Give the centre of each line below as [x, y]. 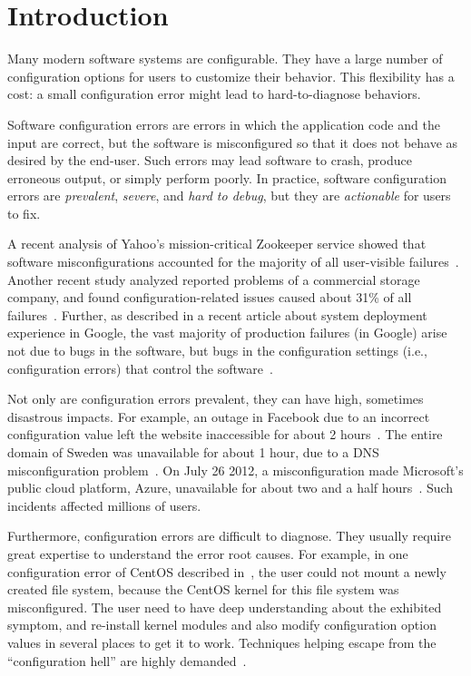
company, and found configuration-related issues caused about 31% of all [210, 297]
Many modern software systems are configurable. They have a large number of [225, 59]
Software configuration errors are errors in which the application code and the [224, 124]
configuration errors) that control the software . [140, 368]
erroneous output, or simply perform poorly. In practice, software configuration [227, 177]
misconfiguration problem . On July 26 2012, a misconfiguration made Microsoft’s [235, 470]
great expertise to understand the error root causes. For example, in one [208, 553]
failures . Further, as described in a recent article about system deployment [217, 314]
